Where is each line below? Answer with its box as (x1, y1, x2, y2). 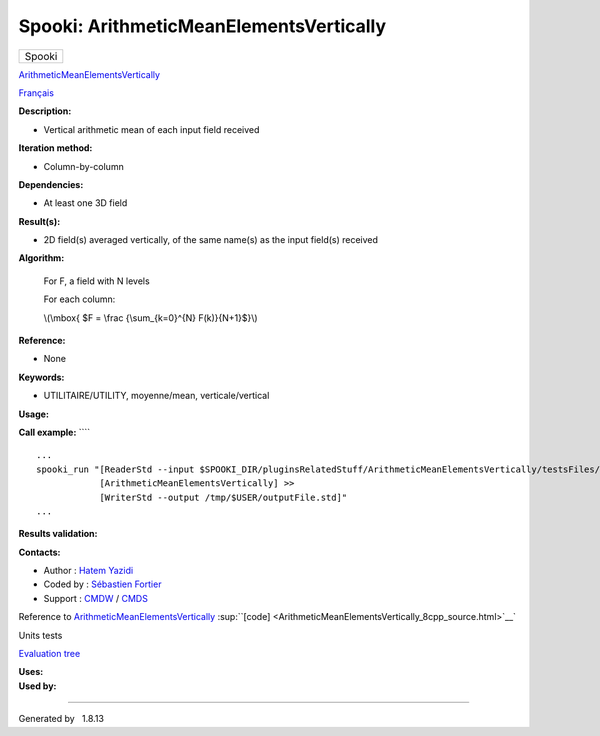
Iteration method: (18, 142, 93, 154)
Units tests (18, 629, 63, 641)
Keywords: (18, 371, 65, 383)
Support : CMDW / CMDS (43, 592, 149, 604)
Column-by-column (43, 160, 124, 172)
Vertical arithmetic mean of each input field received (43, 123, 260, 135)
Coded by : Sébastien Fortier (43, 578, 162, 590)
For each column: (43, 293, 116, 305)
